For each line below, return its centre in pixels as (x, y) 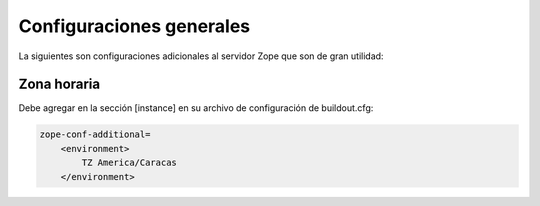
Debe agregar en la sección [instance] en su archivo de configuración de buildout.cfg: (196, 108)
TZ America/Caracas (129, 163)
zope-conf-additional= (95, 134)
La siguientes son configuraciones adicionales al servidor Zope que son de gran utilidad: (201, 56)
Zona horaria (59, 84)
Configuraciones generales (134, 26)
